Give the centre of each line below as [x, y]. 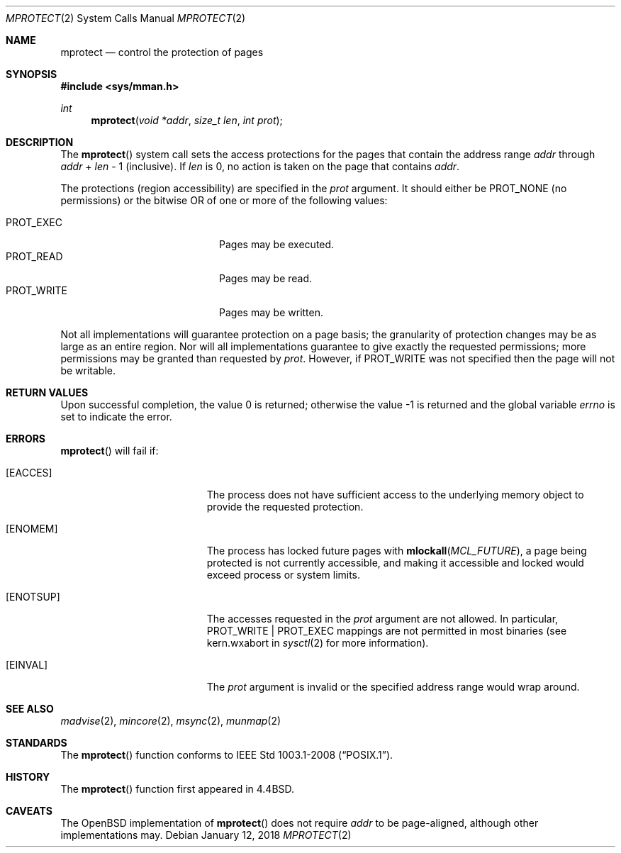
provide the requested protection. [285, 507]
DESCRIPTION [40, 142]
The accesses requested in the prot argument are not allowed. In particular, [382, 619]
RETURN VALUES [47, 392]
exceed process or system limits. [284, 575]
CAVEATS [29, 811]
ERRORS [26, 439]
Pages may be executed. [277, 244]
